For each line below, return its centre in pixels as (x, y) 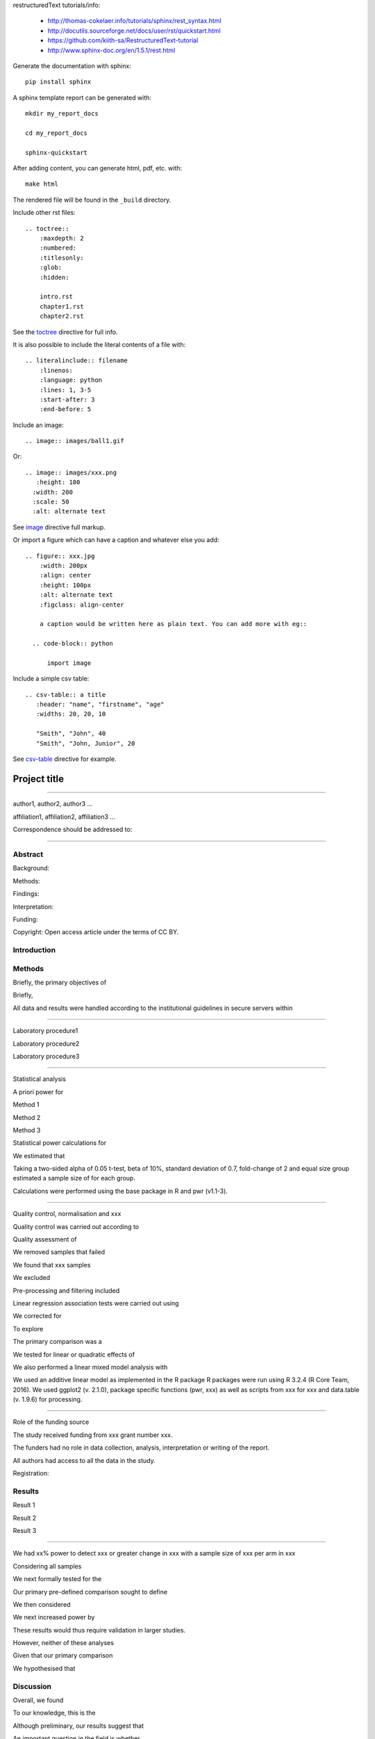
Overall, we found (38, 1700)
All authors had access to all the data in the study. (84, 1460)
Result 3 (25, 1530)
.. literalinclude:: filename (77, 361)
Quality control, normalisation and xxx (67, 1214)
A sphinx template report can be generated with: (82, 97)
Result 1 (24, 1505)
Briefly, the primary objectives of (60, 982)
